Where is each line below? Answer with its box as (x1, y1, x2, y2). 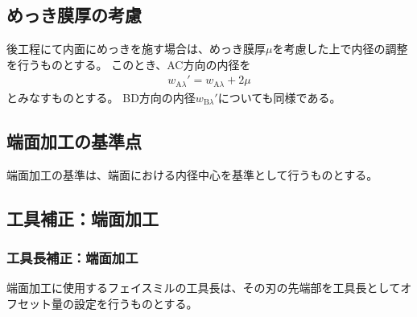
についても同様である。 (217, 89, 341, 105)
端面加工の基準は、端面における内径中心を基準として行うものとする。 (6, 166, 378, 183)
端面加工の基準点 (6, 128, 142, 153)
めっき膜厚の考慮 (6, 2, 142, 27)
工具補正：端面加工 (6, 205, 159, 230)
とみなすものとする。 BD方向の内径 (6, 89, 196, 105)
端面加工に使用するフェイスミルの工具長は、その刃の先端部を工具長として (6, 279, 401, 296)
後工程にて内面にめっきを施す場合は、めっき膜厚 (6, 40, 266, 57)
